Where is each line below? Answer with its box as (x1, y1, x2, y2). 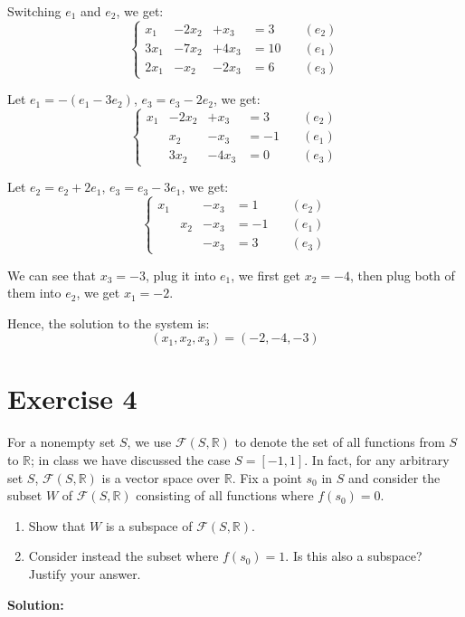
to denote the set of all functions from (234, 432, 445, 451)
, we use (127, 432, 172, 451)
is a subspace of (105, 516, 193, 535)
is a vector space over (101, 468, 221, 487)
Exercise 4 (7, 380, 138, 417)
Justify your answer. (28, 564, 141, 583)
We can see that (7, 265, 97, 284)
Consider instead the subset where (28, 546, 219, 565)
